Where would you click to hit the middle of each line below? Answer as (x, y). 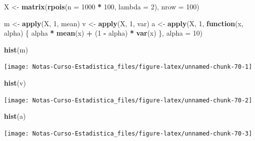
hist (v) (15, 83)
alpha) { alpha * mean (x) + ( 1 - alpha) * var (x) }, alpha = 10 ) (103, 33)
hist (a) (15, 116)
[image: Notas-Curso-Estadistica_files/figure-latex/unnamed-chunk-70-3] (128, 133)
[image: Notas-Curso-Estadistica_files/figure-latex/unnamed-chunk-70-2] (128, 100)
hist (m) (16, 49)
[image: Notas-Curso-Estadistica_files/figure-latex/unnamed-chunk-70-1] (128, 67)
